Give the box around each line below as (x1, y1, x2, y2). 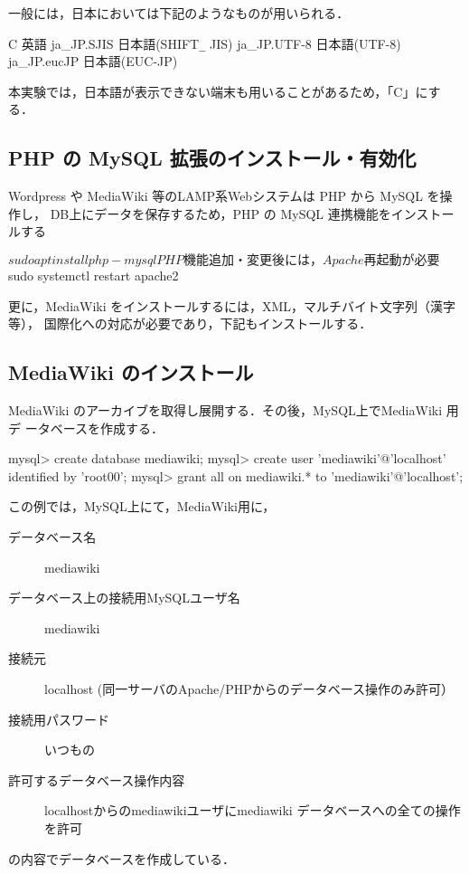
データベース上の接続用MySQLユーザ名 (8, 588, 240, 607)
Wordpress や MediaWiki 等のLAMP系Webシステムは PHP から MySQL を (8, 186, 440, 205)
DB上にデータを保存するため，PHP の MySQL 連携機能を (50, 204, 391, 223)
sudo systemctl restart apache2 (8, 266, 179, 285)
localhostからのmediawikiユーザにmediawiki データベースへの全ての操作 (44, 801, 461, 820)
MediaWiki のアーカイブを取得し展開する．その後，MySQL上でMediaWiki (8, 401, 443, 419)
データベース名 (8, 527, 97, 546)
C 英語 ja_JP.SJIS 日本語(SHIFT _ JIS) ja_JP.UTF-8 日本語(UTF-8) (8, 33, 401, 52)
